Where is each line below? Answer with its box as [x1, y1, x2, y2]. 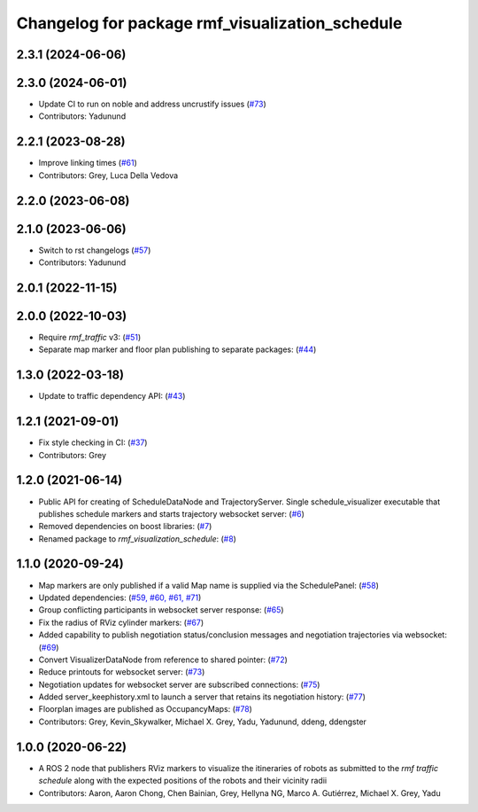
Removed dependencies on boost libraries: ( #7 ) [38, 521, 212, 532]
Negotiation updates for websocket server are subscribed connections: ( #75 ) [38, 679, 320, 690]
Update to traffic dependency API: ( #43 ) [38, 391, 186, 402]
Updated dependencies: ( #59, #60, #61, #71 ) [38, 592, 202, 603]
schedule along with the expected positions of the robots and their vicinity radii [38, 776, 328, 786]
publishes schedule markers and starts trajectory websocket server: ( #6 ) [38, 508, 305, 519]
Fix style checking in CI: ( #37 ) [38, 437, 148, 448]
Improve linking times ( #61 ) [38, 158, 137, 168]
